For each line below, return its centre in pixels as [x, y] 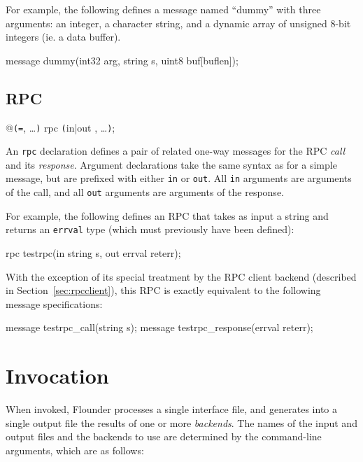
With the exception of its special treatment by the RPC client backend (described [181, 276]
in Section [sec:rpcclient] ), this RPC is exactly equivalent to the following [163, 290]
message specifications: [54, 303]
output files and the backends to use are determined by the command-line [164, 436]
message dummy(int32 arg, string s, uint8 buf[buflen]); [122, 60]
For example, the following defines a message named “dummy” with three [163, 9]
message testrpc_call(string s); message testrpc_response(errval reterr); [159, 327]
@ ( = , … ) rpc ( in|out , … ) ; [60, 127]
